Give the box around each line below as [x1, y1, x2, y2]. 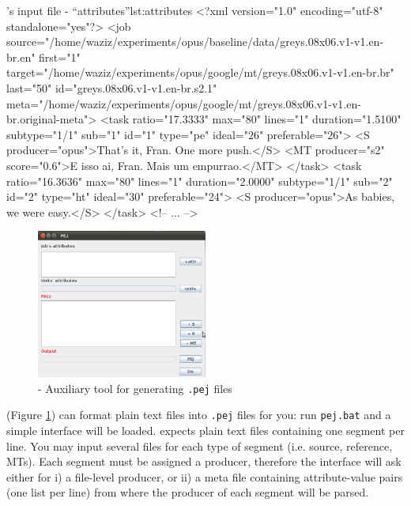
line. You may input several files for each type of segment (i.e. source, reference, [6, 437, 393, 454]
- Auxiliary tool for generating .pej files [38, 379, 232, 396]
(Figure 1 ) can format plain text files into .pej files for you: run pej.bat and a [6, 406, 391, 423]
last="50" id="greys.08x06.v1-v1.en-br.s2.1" [6, 79, 217, 96]
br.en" [6, 48, 36, 65]
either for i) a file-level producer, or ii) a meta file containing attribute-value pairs [6, 468, 403, 485]
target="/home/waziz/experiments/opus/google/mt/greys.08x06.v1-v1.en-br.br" [6, 64, 394, 81]
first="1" [39, 48, 81, 65]
